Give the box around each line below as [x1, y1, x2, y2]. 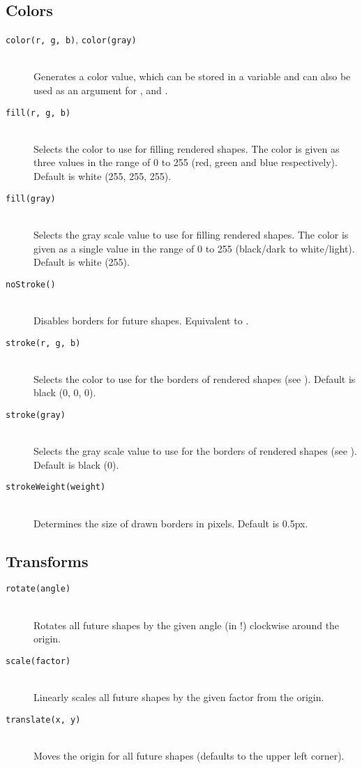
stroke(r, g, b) [6, 338, 81, 348]
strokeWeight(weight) [6, 482, 106, 492]
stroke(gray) [6, 409, 66, 420]
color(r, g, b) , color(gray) [6, 32, 137, 47]
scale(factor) [6, 656, 71, 666]
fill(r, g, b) [6, 107, 71, 118]
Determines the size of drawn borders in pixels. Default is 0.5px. [33, 515, 308, 530]
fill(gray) [6, 193, 56, 204]
